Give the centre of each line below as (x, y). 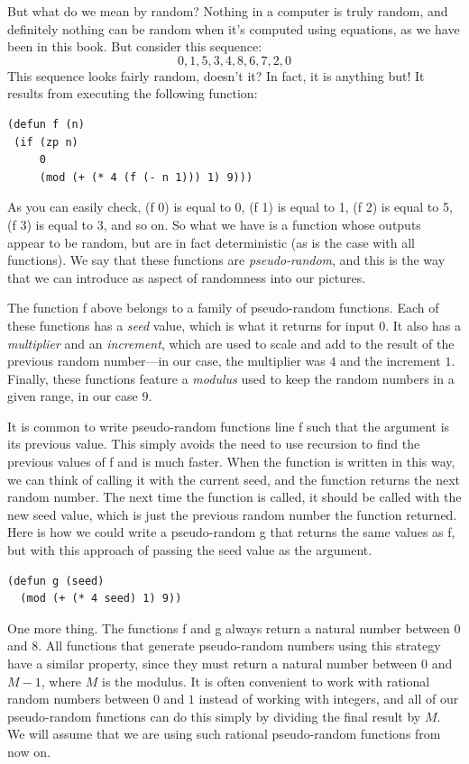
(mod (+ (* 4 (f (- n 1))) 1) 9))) (146, 177)
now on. (29, 751)
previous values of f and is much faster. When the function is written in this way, (231, 462)
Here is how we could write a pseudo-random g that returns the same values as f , (231, 532)
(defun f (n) (46, 124)
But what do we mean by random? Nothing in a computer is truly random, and (228, 11)
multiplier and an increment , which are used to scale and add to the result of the (231, 343)
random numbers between (78, 699)
